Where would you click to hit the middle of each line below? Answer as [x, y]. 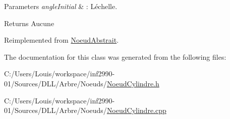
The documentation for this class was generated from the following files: [115, 56]
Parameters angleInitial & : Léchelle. [61, 6]
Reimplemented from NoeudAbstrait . [62, 40]
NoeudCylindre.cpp [136, 110]
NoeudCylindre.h [133, 83]
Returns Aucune [29, 23]
